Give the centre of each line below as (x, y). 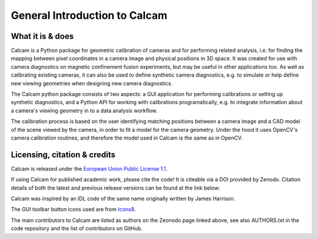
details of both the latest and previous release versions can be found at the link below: (115, 188)
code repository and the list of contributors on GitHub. (77, 228)
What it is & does (42, 36)
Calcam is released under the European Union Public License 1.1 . (89, 168)
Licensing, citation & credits (63, 155)
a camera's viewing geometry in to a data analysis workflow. (84, 110)
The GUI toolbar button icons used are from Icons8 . (73, 210)
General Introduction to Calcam (89, 15)
